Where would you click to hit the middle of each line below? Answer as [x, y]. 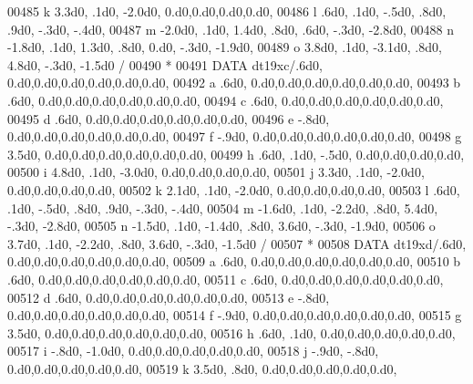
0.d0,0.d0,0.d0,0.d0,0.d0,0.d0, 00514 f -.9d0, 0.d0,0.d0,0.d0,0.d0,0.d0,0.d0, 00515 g [235, 315]
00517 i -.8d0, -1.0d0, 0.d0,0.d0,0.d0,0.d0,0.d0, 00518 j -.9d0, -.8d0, [193, 351]
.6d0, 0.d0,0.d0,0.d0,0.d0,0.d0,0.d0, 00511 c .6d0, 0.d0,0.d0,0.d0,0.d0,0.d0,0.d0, [226, 279]
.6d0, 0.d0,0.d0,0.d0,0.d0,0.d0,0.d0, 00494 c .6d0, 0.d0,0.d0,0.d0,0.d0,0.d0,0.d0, [226, 100]
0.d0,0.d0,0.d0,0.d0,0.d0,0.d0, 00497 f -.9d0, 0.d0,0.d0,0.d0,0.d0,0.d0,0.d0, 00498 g [235, 136]
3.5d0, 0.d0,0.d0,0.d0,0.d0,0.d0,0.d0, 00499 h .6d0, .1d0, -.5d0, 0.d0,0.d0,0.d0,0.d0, [236, 154]
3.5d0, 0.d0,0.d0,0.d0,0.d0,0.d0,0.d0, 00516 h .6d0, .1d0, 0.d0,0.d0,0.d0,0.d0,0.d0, [231, 332]
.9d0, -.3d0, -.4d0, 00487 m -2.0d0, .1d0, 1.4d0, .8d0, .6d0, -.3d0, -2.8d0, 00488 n [231, 29]
